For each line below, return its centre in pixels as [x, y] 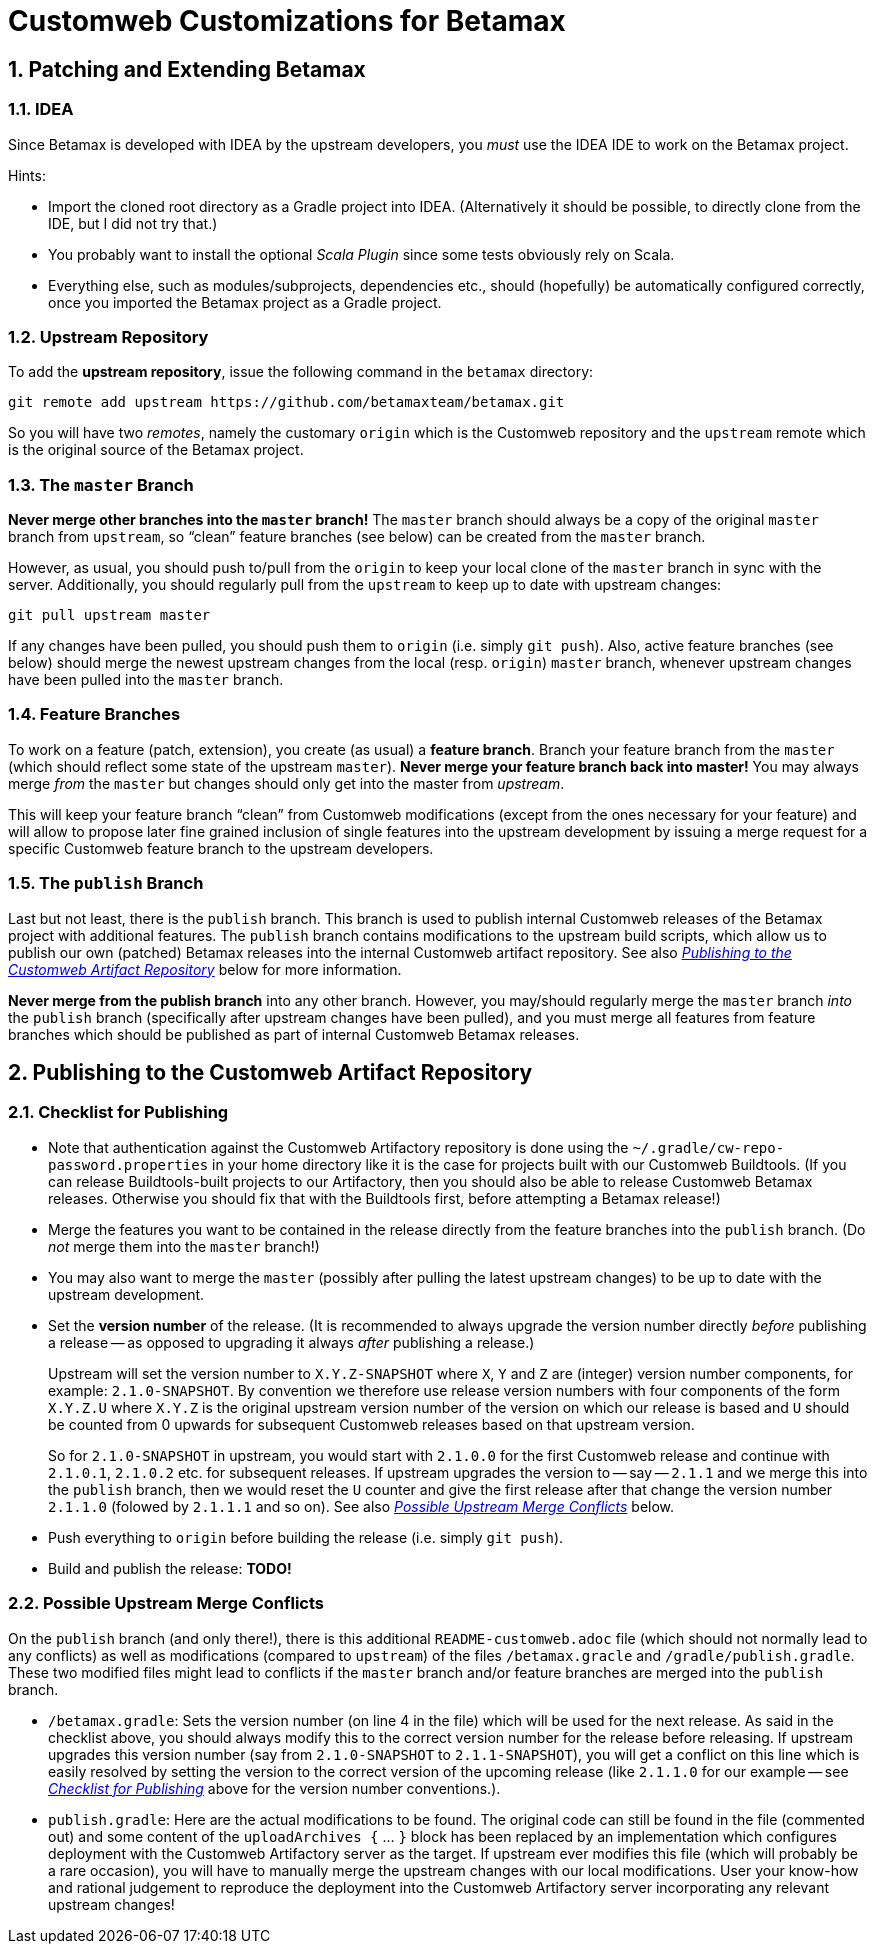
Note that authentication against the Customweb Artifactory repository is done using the [338, 1147]
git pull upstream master [109, 615]
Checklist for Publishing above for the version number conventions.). [274, 1788]
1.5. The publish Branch [106, 883]
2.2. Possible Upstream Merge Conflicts [166, 1603]
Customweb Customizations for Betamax [287, 21]
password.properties [128, 1164]
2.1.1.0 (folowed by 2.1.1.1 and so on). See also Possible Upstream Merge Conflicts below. [361, 1506]
